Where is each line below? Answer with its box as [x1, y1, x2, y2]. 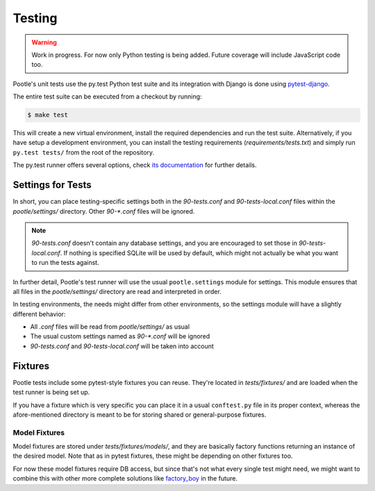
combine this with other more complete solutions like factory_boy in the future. [12, 474, 237, 483]
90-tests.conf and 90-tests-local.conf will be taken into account [30, 342, 215, 350]
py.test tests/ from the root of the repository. [12, 148, 155, 156]
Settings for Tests [12, 179, 92, 191]
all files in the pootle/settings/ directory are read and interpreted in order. [12, 287, 222, 295]
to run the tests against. [31, 259, 100, 267]
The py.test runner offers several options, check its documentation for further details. [12, 161, 257, 169]
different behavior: [12, 309, 66, 318]
